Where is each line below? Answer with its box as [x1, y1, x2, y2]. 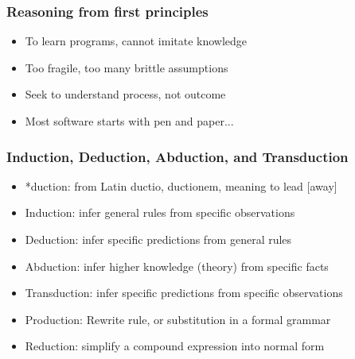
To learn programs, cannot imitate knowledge [25, 33, 248, 49]
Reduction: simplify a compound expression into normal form [25, 338, 325, 354]
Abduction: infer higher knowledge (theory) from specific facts [25, 257, 329, 274]
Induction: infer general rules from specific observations [25, 204, 295, 221]
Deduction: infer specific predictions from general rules [25, 231, 292, 247]
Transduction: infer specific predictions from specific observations [25, 284, 343, 301]
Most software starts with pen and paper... [25, 113, 234, 129]
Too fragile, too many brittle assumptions [25, 59, 228, 75]
